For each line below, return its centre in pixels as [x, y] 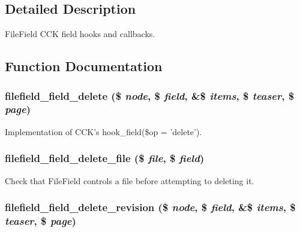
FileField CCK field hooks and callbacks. [80, 34]
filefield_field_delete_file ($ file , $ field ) [105, 158]
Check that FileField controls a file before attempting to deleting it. [130, 180]
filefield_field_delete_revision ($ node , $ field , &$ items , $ [150, 207]
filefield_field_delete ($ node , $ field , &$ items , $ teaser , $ [150, 95]
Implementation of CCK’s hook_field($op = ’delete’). [103, 131]
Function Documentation [84, 66]
